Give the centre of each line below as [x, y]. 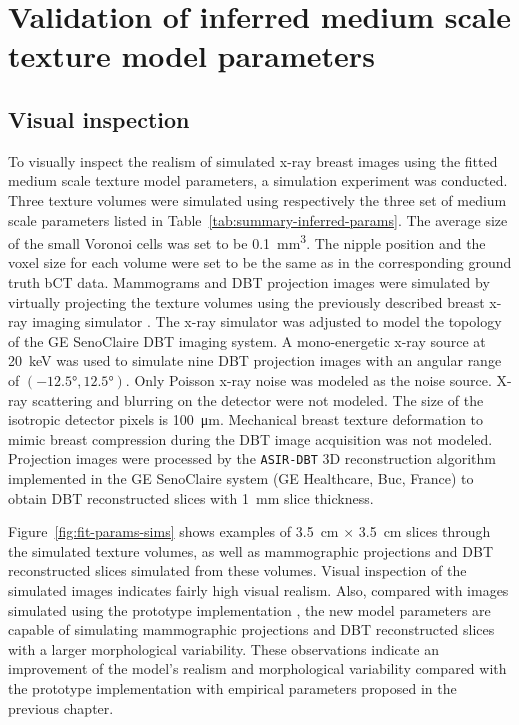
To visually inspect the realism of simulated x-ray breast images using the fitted [253, 160]
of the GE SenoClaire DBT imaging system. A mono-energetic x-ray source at [247, 340]
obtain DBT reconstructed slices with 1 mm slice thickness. [191, 497]
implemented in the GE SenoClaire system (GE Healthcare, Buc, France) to [241, 477]
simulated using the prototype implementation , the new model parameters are [249, 609]
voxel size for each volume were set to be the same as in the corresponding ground [260, 262]
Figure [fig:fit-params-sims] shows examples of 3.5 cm [173, 531]
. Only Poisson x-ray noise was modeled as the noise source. [308, 379]
